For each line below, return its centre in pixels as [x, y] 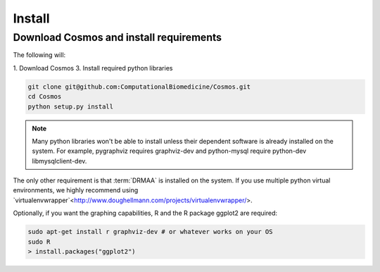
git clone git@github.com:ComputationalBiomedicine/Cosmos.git [139, 87]
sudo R [39, 242]
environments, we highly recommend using [76, 190]
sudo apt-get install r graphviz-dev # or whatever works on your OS [150, 232]
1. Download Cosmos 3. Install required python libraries [93, 68]
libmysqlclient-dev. [59, 161]
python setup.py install [71, 106]
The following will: [39, 55]
